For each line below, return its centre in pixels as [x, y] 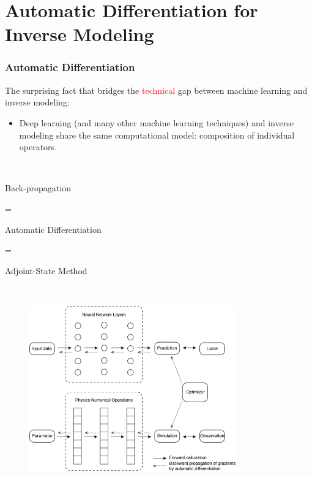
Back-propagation [38, 188]
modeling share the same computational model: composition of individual [157, 135]
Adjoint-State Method [46, 270]
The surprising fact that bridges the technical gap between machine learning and [156, 90]
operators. [38, 147]
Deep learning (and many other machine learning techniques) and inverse [156, 122]
